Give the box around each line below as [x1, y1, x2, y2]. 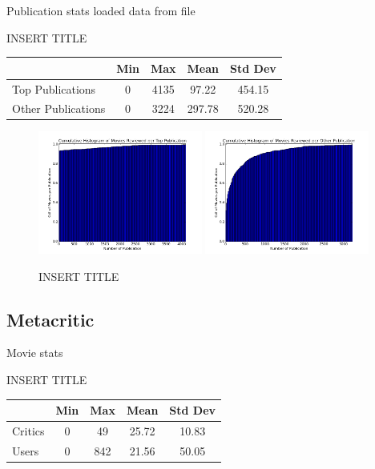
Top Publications [12, 80, 96, 97]
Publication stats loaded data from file [6, 2, 196, 18]
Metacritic [6, 307, 95, 331]
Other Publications [12, 100, 106, 117]
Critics [12, 423, 45, 439]
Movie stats [6, 344, 63, 361]
